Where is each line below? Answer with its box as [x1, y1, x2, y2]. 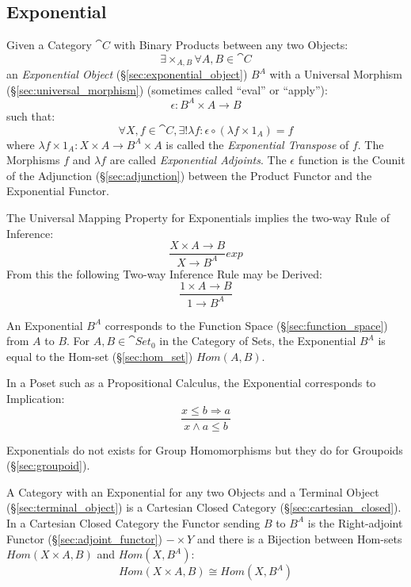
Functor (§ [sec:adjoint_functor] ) [6, 530, 162, 547]
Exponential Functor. [6, 182, 109, 199]
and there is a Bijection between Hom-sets [196, 530, 402, 547]
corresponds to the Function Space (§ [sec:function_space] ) [105, 317, 388, 333]
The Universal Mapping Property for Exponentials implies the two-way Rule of [6, 209, 390, 225]
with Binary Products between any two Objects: [113, 36, 348, 53]
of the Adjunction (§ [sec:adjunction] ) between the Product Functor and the [6, 167, 372, 183]
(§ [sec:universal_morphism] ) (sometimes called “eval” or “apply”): [6, 81, 328, 98]
